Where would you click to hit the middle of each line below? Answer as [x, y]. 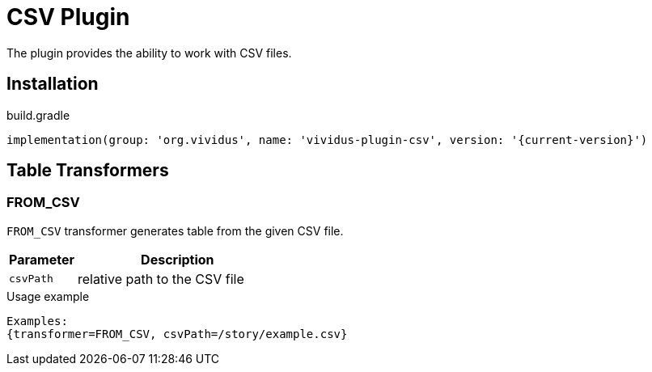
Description [178, 259]
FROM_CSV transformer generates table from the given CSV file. [175, 230]
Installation [53, 84]
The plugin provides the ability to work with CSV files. [149, 53]
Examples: [37, 321]
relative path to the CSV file [161, 279]
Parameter [42, 259]
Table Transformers [88, 171]
